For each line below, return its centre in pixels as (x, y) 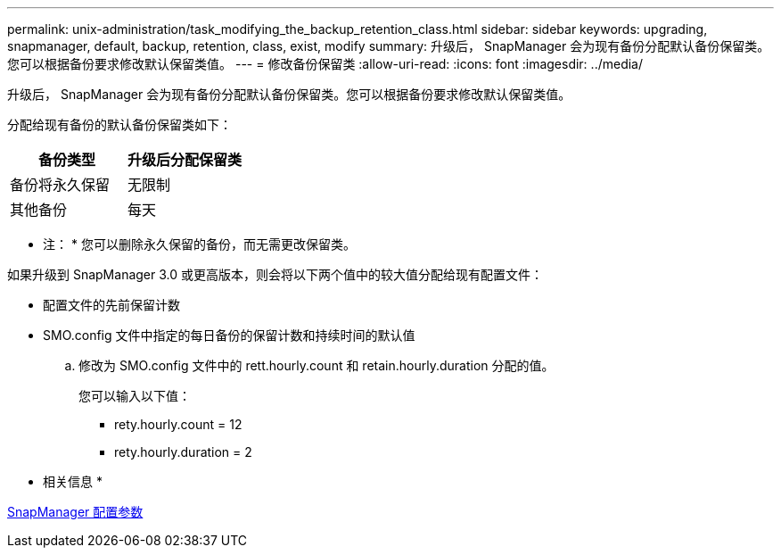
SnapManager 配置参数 (75, 512)
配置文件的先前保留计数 (111, 305)
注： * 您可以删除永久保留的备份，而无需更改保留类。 (199, 244)
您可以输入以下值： (135, 396)
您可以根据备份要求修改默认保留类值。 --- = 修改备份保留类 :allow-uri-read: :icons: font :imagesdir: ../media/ (325, 64)
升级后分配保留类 (185, 160)
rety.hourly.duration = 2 (183, 452)
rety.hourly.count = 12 (178, 424)
